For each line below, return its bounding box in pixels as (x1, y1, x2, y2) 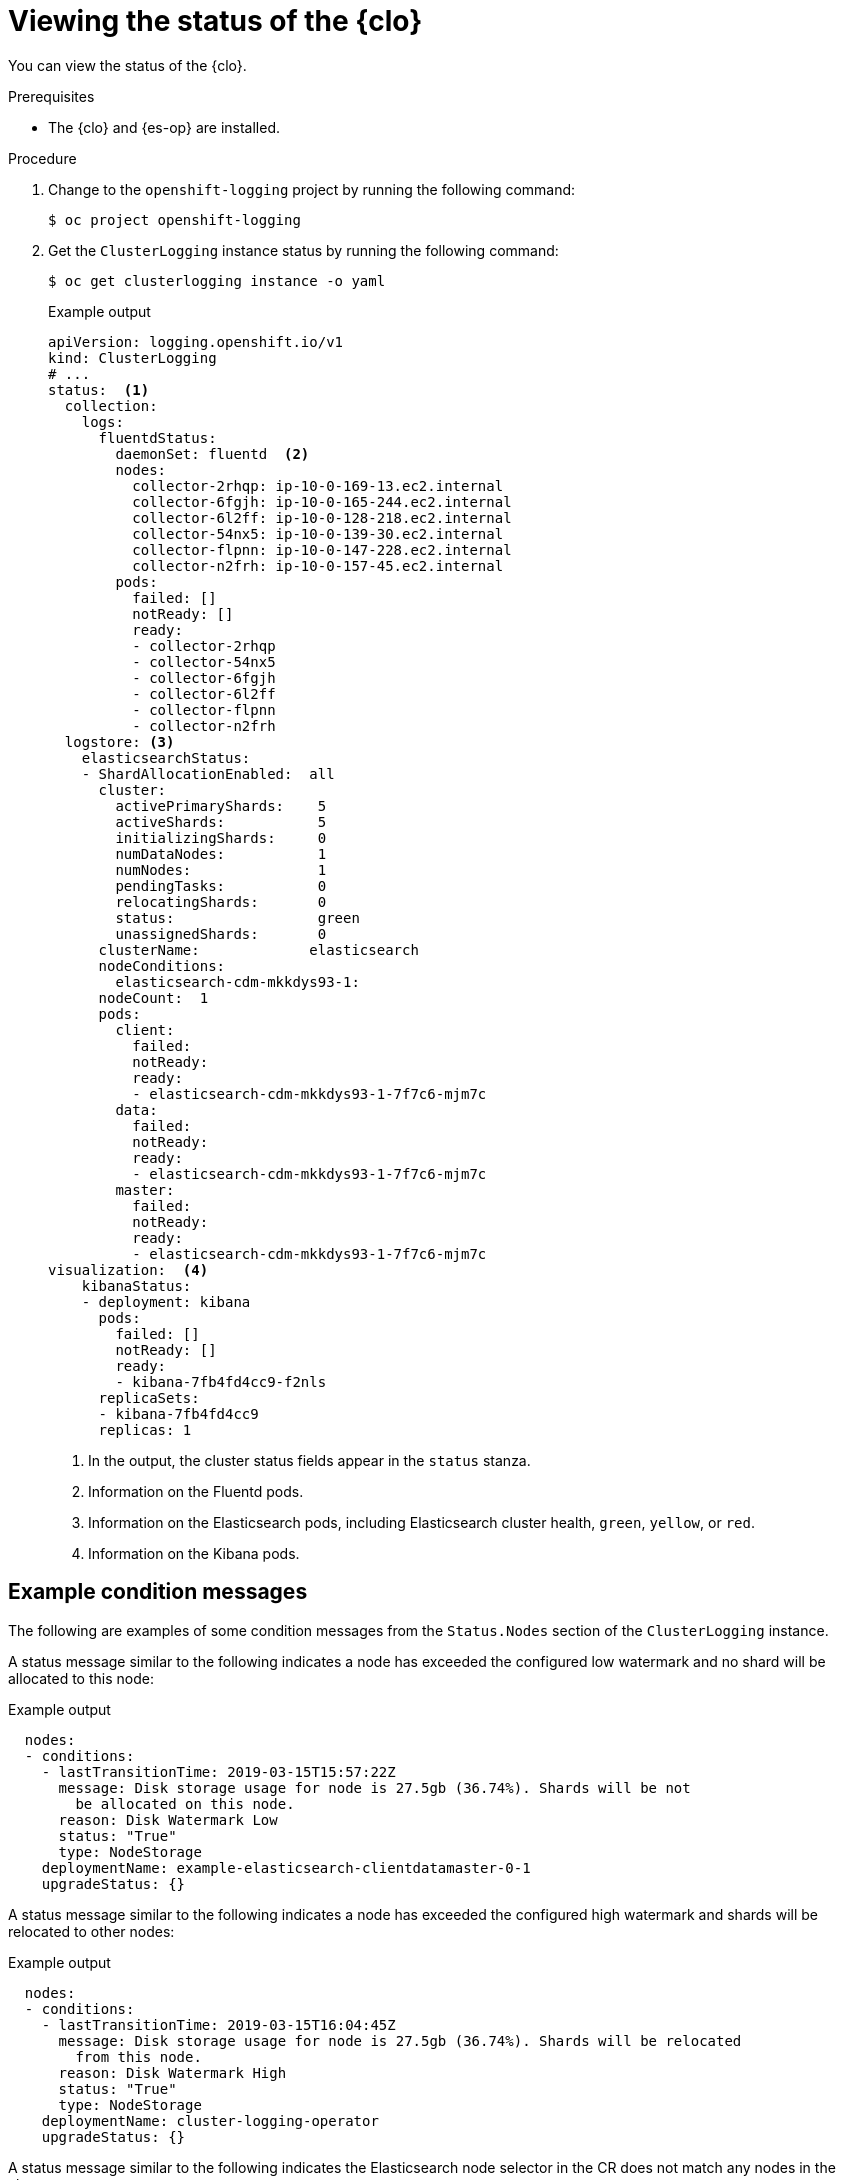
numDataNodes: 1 (115, 845, 327, 862)
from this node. (75, 2048, 202, 2065)
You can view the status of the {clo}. (8, 56, 247, 74)
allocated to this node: (8, 1669, 154, 1687)
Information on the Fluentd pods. (88, 1482, 304, 1500)
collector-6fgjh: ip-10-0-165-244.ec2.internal (132, 493, 512, 510)
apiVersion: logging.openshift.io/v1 (48, 333, 344, 350)
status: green (115, 909, 360, 926)
